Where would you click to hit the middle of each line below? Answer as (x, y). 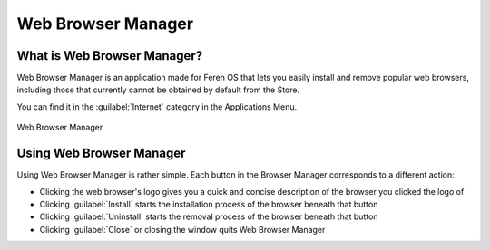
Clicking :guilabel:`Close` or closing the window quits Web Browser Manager (182, 229)
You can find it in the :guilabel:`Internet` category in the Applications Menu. (157, 106)
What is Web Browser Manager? (110, 56)
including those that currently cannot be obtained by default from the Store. (158, 90)
